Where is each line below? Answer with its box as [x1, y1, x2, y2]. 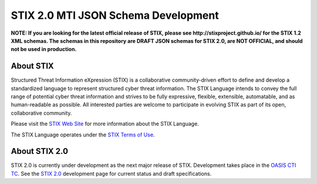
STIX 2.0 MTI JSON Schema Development [11, 9, 220, 22]
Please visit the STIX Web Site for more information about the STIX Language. [11, 121, 199, 128]
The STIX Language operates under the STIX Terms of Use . [11, 131, 155, 138]
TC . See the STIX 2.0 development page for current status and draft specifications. [11, 170, 212, 177]
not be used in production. [11, 46, 77, 53]
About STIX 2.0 [11, 146, 69, 156]
